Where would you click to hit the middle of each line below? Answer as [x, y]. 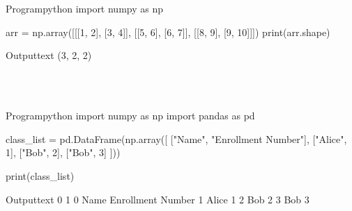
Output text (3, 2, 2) [49, 55]
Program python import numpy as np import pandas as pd [130, 116]
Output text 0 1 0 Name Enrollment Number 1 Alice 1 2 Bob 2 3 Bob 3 [158, 199]
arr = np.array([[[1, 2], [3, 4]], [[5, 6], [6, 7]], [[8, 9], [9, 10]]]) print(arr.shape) [168, 32]
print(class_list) [40, 175]
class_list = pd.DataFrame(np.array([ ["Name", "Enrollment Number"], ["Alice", [176, 138]
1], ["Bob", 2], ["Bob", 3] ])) [63, 152]
